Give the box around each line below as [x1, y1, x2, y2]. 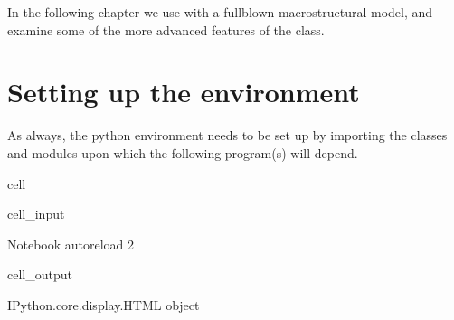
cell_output [7, 265, 72, 284]
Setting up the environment [7, 73, 360, 110]
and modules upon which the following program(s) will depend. [7, 143, 358, 162]
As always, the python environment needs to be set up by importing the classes [7, 126, 448, 145]
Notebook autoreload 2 [7, 234, 135, 253]
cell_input [7, 204, 65, 223]
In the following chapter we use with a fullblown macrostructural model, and [7, 3, 433, 21]
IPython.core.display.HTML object [7, 295, 200, 314]
